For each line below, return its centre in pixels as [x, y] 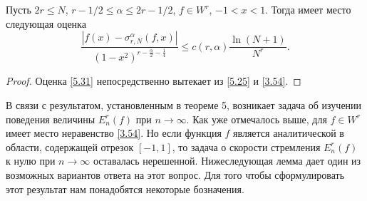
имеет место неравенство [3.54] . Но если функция [114, 133]
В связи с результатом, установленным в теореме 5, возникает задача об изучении [184, 105]
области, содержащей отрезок [70, 146]
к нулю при [31, 161]
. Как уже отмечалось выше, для [257, 119]
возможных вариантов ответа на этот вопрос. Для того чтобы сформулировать [175, 174]
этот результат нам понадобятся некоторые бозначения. [125, 189]
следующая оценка [46, 23]
